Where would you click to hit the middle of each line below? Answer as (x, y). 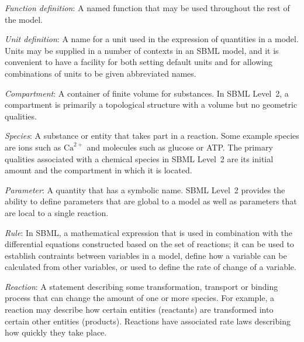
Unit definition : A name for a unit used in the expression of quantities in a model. (152, 39)
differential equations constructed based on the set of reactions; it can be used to (149, 244)
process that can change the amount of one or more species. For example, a (140, 298)
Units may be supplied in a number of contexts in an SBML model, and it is (142, 50)
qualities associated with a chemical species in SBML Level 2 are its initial (139, 158)
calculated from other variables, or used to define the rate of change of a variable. (151, 267)
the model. (24, 19)
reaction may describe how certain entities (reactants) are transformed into (139, 309)
